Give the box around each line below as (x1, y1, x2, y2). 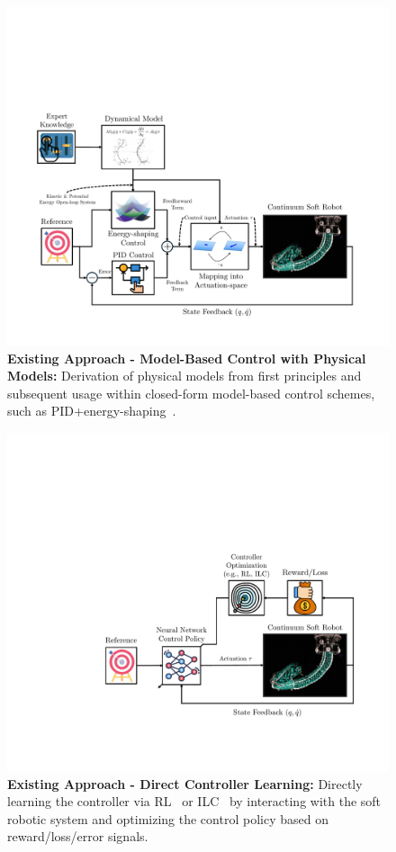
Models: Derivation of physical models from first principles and (7, 366, 362, 385)
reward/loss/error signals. (7, 827, 148, 846)
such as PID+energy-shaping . (7, 401, 176, 420)
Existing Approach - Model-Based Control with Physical (7, 348, 366, 367)
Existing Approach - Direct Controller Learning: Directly (7, 774, 363, 793)
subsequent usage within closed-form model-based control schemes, (7, 383, 375, 402)
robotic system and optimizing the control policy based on (7, 809, 328, 828)
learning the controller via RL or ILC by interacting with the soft (7, 792, 382, 811)
